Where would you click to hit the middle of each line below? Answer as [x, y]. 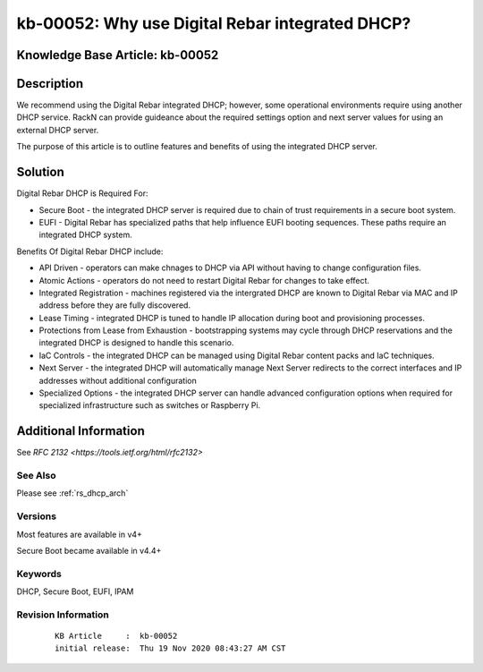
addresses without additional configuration [118, 380]
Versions [37, 516]
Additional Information [80, 431]
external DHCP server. [58, 130]
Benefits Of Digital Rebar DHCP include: [90, 251]
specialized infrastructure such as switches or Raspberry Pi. [150, 405]
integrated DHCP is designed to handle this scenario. [136, 343]
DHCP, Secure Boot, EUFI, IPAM [75, 591]
